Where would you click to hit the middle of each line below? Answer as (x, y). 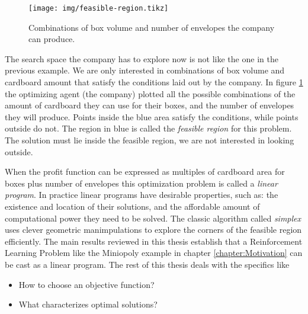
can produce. (52, 39)
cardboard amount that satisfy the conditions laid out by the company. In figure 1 (154, 82)
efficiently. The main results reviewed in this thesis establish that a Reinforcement (154, 241)
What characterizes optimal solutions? (88, 304)
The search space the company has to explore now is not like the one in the (142, 58)
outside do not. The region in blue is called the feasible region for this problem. (148, 128)
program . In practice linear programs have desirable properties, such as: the (142, 195)
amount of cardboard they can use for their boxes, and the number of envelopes (150, 105)
